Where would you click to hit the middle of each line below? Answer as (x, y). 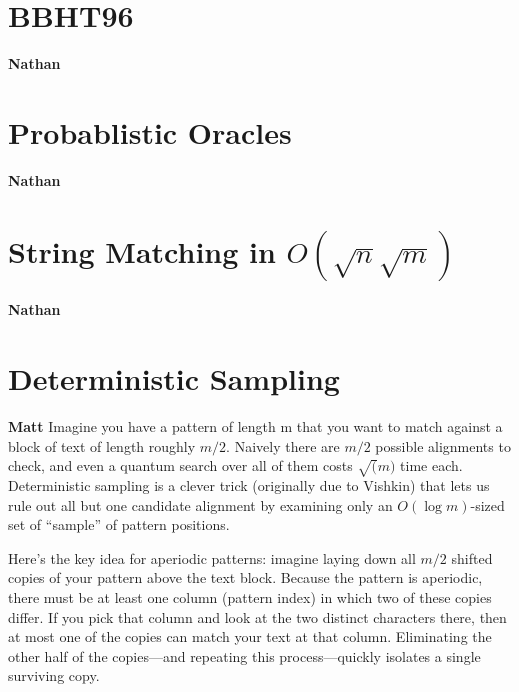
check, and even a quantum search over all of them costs (180, 465)
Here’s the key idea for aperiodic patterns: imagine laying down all (212, 557)
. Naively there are (283, 445)
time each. (431, 465)
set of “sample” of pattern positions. (119, 524)
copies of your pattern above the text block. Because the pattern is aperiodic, (245, 577)
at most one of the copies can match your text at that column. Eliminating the (250, 636)
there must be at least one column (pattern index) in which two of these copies (250, 597)
